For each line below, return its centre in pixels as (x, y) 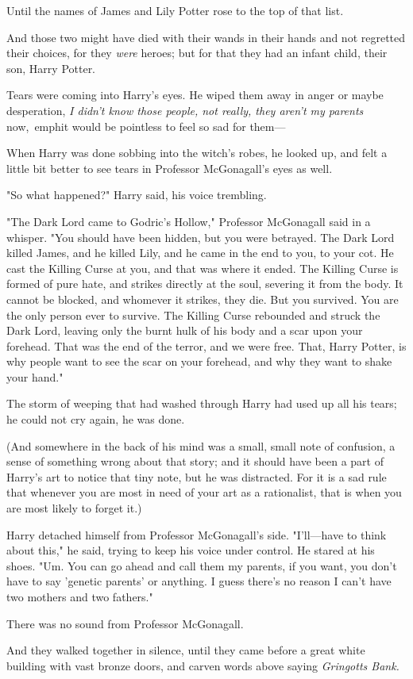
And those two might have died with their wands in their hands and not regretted (206, 37)
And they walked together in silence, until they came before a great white (186, 650)
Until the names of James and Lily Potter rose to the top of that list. (175, 10)
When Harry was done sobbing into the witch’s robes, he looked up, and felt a (197, 153)
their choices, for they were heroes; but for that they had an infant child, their (197, 53)
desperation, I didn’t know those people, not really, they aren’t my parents (185, 110)
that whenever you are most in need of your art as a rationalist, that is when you (204, 492)
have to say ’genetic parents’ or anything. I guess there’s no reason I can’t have (199, 581)
